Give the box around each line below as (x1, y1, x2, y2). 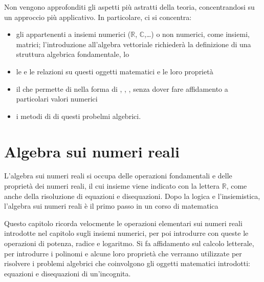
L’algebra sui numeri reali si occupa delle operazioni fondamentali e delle (4, 170, 232, 181)
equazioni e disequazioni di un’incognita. (4, 268, 131, 278)
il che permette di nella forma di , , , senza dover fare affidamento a (16, 83, 228, 94)
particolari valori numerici (16, 93, 98, 104)
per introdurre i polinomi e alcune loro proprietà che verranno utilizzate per (4, 248, 242, 258)
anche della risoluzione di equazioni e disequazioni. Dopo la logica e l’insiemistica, (4, 190, 260, 201)
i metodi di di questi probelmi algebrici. (16, 110, 141, 121)
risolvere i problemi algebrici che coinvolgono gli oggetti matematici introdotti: (4, 258, 250, 269)
